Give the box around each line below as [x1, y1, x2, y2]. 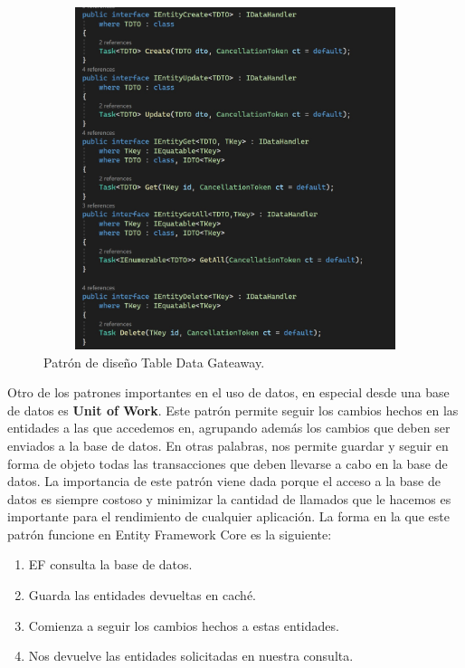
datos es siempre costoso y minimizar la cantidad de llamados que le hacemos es [7, 489, 451, 508]
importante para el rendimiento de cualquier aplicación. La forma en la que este [7, 507, 450, 526]
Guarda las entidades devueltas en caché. [28, 586, 256, 605]
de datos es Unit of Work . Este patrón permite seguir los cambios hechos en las [7, 400, 459, 419]
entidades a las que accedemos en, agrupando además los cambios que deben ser [7, 418, 451, 437]
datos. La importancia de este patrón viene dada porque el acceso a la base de [7, 472, 441, 491]
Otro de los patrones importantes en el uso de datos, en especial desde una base [7, 383, 450, 402]
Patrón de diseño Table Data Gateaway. [43, 352, 265, 371]
